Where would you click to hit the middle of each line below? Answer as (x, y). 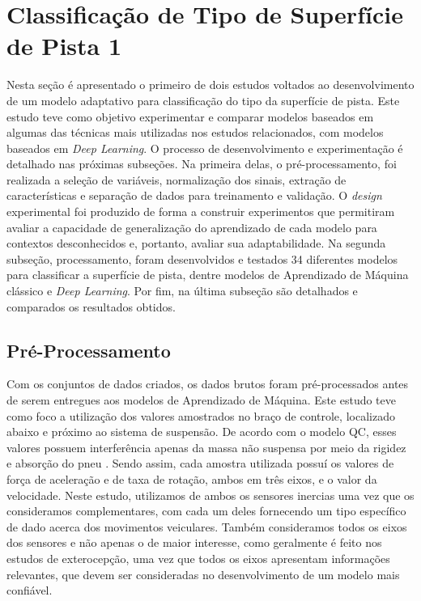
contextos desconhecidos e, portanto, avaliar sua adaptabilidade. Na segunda (196, 243)
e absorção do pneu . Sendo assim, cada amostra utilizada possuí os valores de (200, 463)
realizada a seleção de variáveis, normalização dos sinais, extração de (176, 179)
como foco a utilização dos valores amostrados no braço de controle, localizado (201, 415)
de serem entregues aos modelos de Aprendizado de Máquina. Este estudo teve (201, 400)
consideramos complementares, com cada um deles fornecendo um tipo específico (206, 511)
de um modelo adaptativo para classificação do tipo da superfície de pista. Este (203, 100)
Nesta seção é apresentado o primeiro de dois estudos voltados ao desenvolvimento (210, 85)
